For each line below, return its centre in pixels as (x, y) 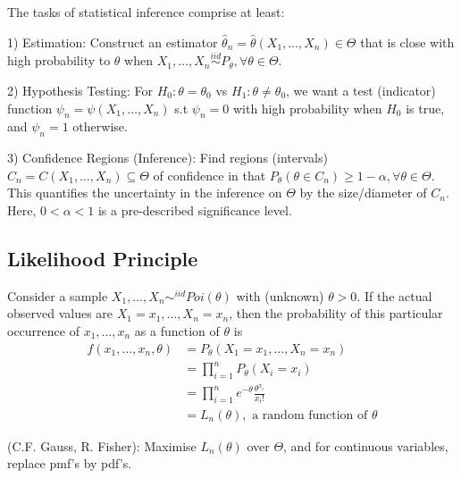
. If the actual (394, 295)
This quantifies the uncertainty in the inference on (145, 193)
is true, (425, 108)
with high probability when (307, 108)
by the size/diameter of (363, 193)
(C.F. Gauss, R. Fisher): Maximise (102, 445)
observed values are (60, 313)
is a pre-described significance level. (195, 210)
